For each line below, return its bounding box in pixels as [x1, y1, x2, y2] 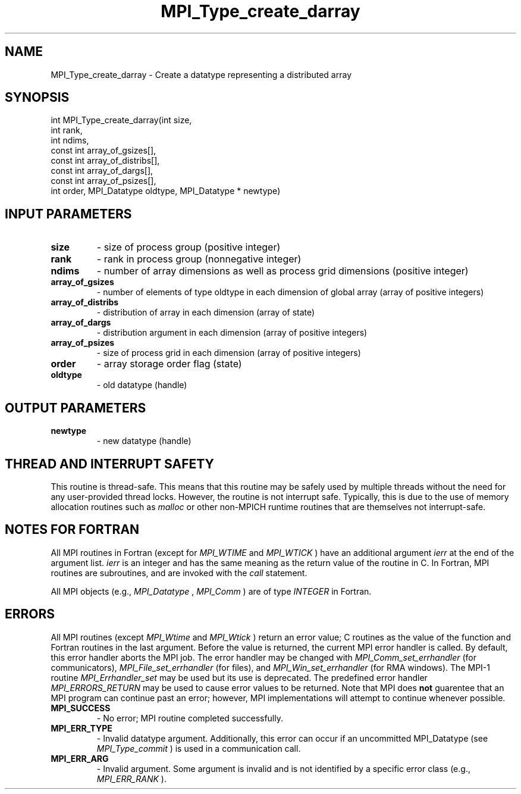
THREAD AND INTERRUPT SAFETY [5, 456, 214, 471]
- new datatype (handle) [96, 436, 192, 446]
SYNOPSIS [5, 90, 70, 105]
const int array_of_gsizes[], [51, 145, 156, 156]
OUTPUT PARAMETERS [5, 400, 146, 415]
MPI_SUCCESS [51, 702, 111, 713]
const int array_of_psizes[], [51, 176, 156, 186]
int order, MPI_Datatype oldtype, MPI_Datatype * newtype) [51, 186, 281, 196]
